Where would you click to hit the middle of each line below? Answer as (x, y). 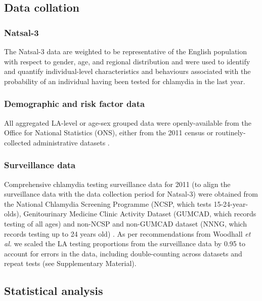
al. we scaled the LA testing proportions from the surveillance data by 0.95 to (125, 243)
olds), (13, 214)
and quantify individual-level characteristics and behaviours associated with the (127, 71)
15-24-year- (231, 203)
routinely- (231, 133)
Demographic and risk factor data (75, 104)
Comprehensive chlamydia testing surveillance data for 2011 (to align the (117, 184)
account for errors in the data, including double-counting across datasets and (123, 253)
